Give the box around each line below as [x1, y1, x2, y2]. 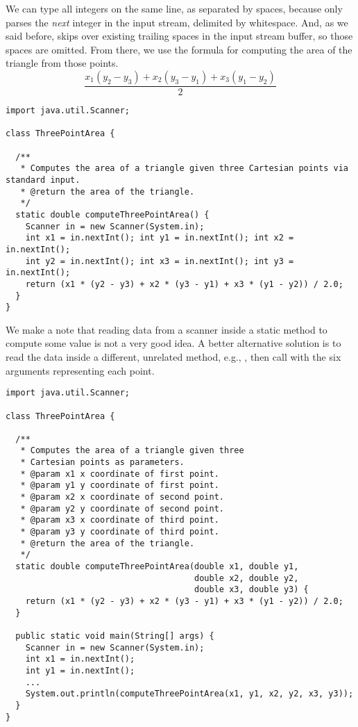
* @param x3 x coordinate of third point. [20, 515, 219, 525]
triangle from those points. [6, 56, 119, 70]
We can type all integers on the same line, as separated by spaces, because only [6, 1, 343, 15]
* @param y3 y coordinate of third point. [20, 527, 219, 537]
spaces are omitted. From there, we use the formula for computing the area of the [6, 42, 352, 56]
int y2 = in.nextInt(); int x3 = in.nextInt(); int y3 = [25, 256, 294, 266]
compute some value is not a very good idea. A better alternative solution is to [6, 336, 341, 350]
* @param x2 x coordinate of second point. [20, 492, 224, 503]
